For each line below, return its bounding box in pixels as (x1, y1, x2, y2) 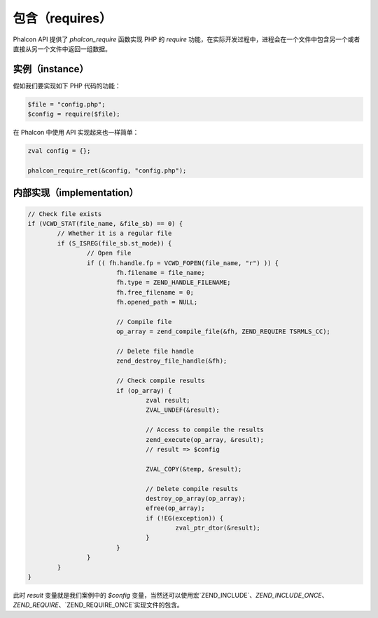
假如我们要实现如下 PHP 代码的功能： (13, 81, 122, 90)
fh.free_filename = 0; (115, 288, 194, 296)
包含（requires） (13, 11, 112, 26)
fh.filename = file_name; (115, 269, 206, 276)
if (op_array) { (115, 387, 172, 394)
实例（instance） (13, 63, 89, 75)
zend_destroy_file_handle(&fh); (115, 357, 227, 365)
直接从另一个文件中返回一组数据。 (13, 44, 111, 53)
